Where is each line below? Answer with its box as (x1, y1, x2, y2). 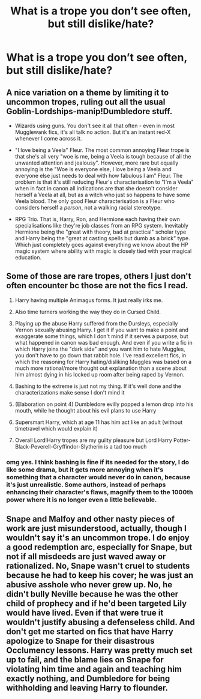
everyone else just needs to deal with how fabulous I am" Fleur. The (14, 172, 183, 179)
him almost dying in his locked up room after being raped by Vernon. (14, 371, 185, 378)
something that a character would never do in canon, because (6, 473, 191, 481)
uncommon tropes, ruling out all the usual (6, 97, 166, 107)
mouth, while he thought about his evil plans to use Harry (14, 407, 157, 414)
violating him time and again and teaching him (6, 664, 182, 674)
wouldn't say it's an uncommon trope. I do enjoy (6, 533, 190, 543)
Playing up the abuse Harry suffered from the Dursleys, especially (14, 319, 178, 327)
